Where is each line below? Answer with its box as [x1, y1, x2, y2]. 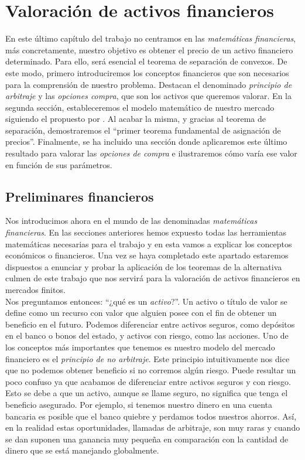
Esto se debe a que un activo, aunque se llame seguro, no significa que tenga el [5, 387, 288, 399]
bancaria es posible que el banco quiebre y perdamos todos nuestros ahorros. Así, [5, 410, 297, 422]
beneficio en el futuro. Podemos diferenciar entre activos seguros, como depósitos [5, 318, 295, 330]
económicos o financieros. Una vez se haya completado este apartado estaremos [5, 249, 289, 261]
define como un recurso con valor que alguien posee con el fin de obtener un [5, 306, 277, 319]
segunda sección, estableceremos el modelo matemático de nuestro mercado [5, 101, 275, 113]
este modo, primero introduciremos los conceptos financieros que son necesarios [5, 66, 289, 79]
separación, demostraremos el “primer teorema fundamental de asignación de [5, 124, 281, 136]
